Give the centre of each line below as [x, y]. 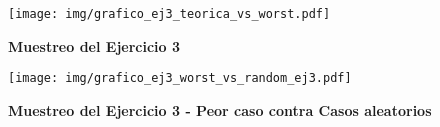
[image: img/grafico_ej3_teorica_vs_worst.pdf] [169, 14]
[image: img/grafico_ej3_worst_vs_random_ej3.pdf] [180, 78]
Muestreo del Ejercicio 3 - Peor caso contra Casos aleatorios [220, 109]
